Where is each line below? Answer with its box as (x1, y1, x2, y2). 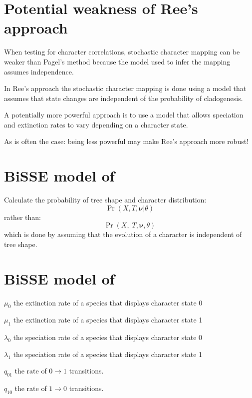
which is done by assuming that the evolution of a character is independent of (4, 229, 242, 239)
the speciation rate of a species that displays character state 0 (13, 332, 203, 342)
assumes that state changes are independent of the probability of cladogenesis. (4, 92, 243, 103)
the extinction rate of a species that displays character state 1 (13, 314, 203, 325)
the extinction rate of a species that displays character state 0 (13, 297, 203, 307)
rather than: (4, 211, 41, 222)
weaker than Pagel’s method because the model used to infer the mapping (4, 56, 231, 66)
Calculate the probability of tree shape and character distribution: (4, 194, 207, 205)
